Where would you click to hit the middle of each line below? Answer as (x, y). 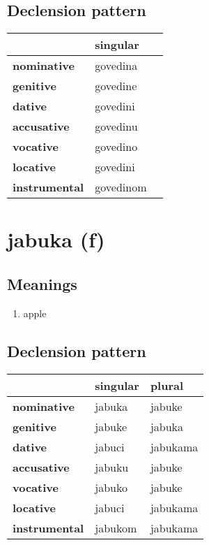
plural (167, 385)
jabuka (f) (56, 239)
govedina (116, 66)
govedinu (116, 126)
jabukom (116, 528)
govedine (116, 86)
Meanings (42, 283)
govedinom (121, 187)
